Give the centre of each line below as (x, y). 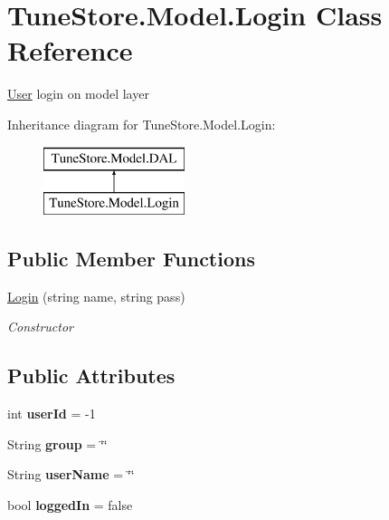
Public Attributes (91, 376)
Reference (70, 50)
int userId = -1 (52, 414)
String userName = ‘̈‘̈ (71, 474)
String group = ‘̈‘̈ (57, 443)
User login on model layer (78, 94)
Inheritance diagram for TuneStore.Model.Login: (142, 124)
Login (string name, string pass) (96, 296)
